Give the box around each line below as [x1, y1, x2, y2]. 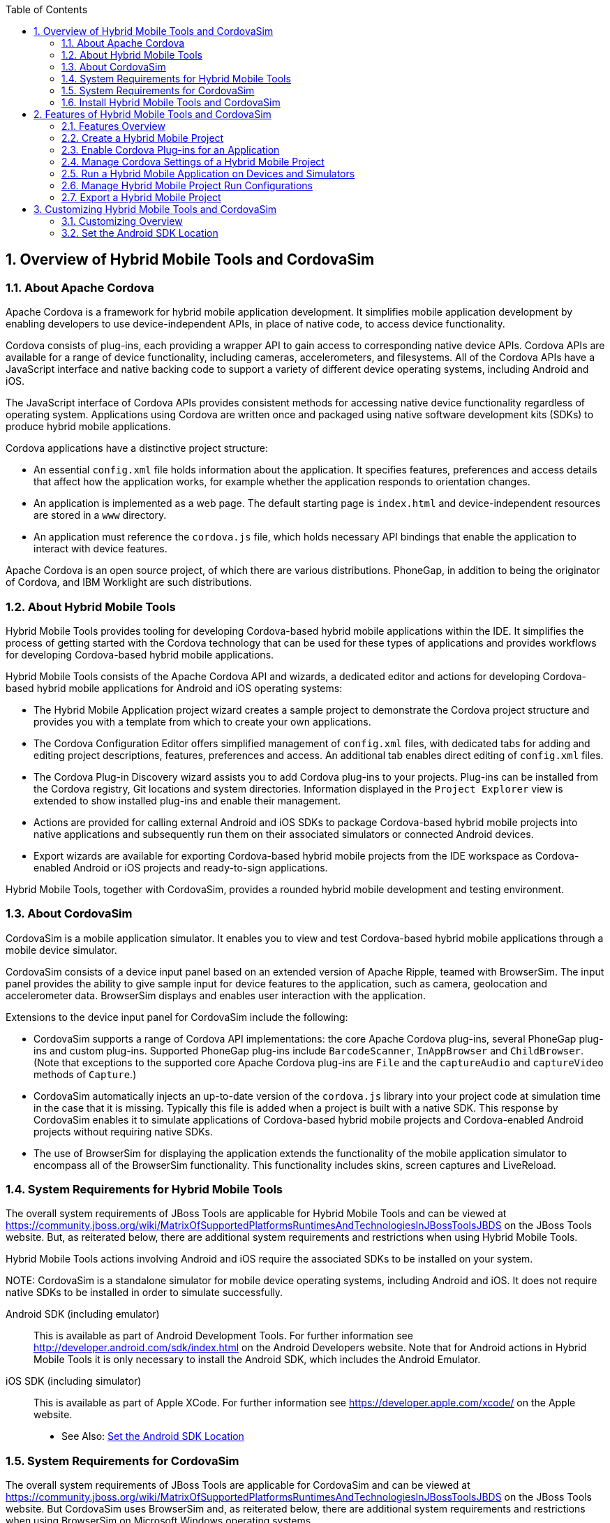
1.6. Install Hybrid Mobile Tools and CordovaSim [61, 96, 281, 108]
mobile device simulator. [6, 943, 117, 956]
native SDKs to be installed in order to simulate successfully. [6, 1286, 283, 1299]
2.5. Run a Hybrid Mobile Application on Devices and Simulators [61, 168, 355, 179]
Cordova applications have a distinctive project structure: [6, 442, 269, 455]
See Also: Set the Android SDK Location [61, 1430, 244, 1443]
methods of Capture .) [34, 1068, 137, 1080]
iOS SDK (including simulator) [6, 1375, 142, 1388]
